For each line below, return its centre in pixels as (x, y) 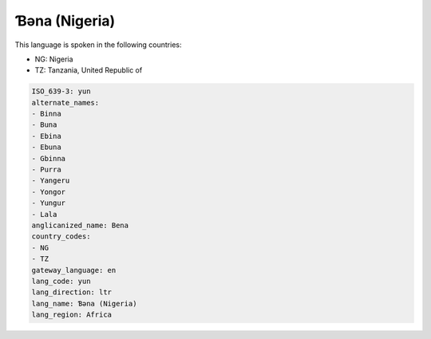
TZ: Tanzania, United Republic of (89, 70)
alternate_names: (65, 102)
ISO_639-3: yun (61, 91)
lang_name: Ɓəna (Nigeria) (84, 304)
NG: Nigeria (54, 59)
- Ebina (46, 136)
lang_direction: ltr (71, 292)
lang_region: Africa (71, 315)
